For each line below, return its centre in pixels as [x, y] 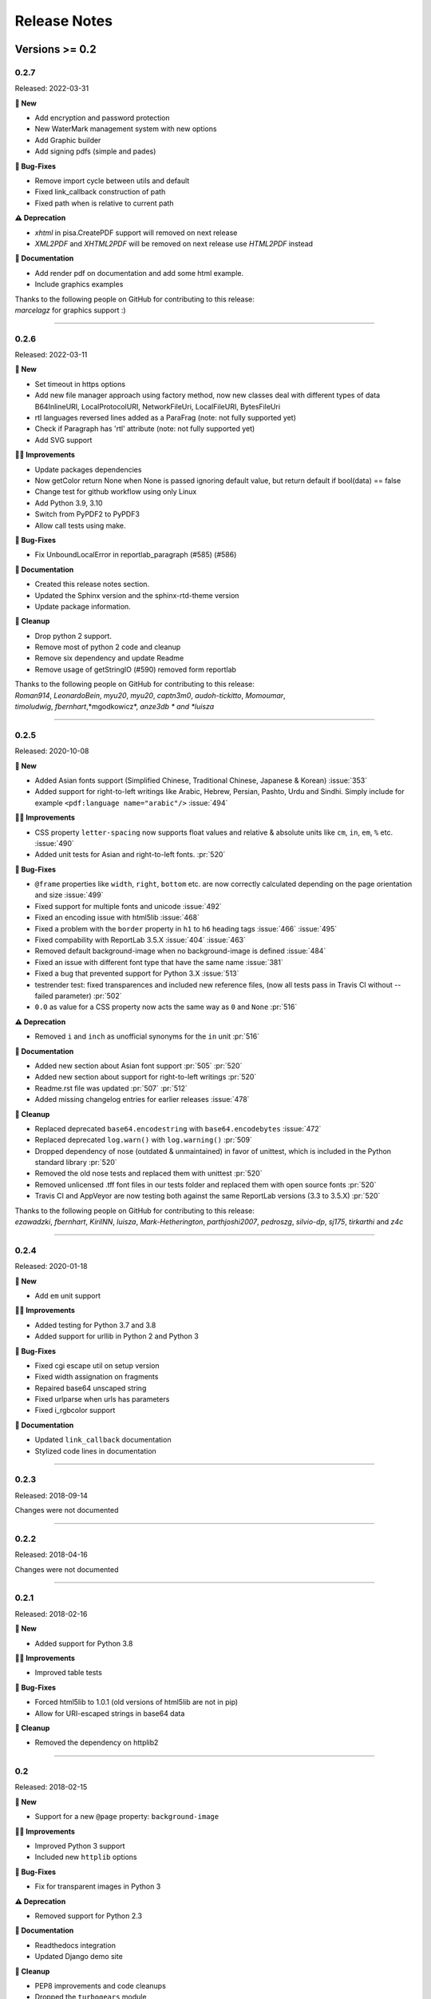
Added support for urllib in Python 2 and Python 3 [117, 1336]
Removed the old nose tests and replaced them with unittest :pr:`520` [148, 1173]
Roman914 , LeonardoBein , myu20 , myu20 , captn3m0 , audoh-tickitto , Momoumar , [150, 695]
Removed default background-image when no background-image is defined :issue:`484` [180, 951]
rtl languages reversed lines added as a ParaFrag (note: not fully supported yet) [166, 418]
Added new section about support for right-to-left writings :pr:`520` [146, 1077]
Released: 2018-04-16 [51, 1554]
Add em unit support [68, 1295]
